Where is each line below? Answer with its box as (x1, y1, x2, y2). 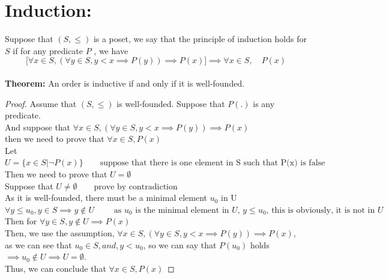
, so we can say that (143, 238, 217, 251)
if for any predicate (13, 44, 83, 57)
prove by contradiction (94, 182, 178, 191)
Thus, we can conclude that (5, 262, 106, 274)
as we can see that (5, 238, 72, 251)
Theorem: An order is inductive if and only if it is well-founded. (5, 76, 245, 89)
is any (253, 97, 275, 109)
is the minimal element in (135, 206, 229, 215)
